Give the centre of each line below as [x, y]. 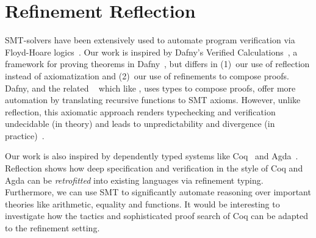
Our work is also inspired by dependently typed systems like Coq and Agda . [152, 156]
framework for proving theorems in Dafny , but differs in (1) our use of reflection [157, 64]
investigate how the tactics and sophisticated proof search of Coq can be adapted [157, 216]
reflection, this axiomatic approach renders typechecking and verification [140, 111]
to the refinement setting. [52, 228]
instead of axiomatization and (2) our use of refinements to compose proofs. [147, 75]
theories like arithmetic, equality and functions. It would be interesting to [142, 204]
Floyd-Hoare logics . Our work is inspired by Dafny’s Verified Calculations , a [151, 52]
